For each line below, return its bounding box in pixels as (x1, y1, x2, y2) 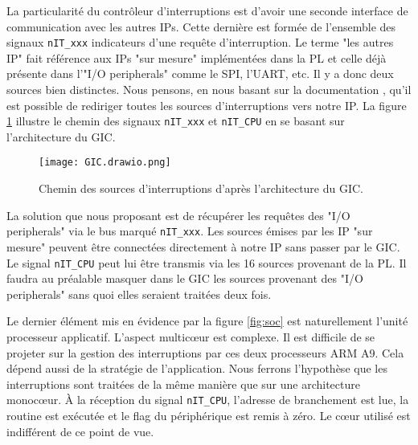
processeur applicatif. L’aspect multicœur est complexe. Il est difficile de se (6, 329, 375, 345)
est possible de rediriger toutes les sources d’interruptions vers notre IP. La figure (6, 96, 407, 113)
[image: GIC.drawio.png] (39, 157, 171, 169)
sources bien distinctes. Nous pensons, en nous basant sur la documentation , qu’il (6, 81, 412, 98)
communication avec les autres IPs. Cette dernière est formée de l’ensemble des (6, 18, 396, 35)
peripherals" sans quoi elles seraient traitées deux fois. (6, 285, 272, 302)
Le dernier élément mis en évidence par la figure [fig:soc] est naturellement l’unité (6, 312, 408, 329)
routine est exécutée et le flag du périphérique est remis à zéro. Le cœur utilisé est (6, 407, 411, 424)
